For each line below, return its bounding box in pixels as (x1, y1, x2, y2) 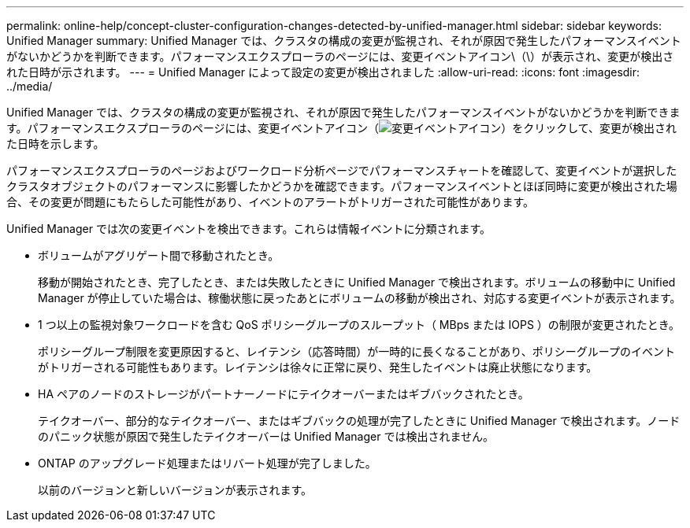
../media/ (6, 79, 53, 93)
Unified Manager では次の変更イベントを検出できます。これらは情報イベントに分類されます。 (6, 222, 492, 235)
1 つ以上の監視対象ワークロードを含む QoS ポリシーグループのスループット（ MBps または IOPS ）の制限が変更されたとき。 (38, 318, 681, 331)
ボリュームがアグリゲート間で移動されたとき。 (38, 249, 280, 262)
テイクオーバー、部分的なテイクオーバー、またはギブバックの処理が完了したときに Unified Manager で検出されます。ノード (38, 414, 681, 427)
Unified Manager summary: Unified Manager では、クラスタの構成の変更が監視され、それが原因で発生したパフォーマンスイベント (6, 34, 681, 47)
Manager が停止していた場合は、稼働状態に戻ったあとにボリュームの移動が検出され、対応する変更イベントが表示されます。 (38, 291, 681, 305)
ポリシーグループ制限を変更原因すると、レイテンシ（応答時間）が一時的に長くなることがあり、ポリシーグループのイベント (38, 345, 675, 358)
